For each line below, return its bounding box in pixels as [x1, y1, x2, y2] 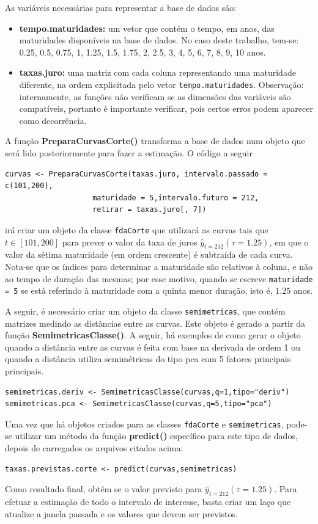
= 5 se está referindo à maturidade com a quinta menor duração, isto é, [5, 284, 273, 297]
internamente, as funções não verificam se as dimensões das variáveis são [19, 90, 291, 103]
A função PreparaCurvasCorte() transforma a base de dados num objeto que [5, 134, 305, 147]
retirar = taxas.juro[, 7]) [92, 205, 207, 214]
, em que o [269, 235, 309, 248]
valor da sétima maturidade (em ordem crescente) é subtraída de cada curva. [5, 248, 293, 261]
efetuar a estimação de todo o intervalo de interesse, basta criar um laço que [5, 495, 291, 508]
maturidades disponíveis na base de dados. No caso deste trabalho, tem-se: [19, 34, 299, 46]
